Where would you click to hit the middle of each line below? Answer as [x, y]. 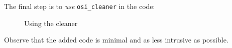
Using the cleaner [51, 23]
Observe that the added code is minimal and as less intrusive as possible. [116, 40]
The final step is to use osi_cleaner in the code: [80, 6]
